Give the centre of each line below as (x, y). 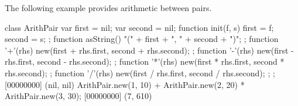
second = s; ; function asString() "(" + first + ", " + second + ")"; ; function (142, 39)
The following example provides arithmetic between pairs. (108, 8)
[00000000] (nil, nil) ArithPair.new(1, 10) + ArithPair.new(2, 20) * (125, 84)
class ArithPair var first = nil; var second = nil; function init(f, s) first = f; (139, 27)
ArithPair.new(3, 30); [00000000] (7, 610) (78, 96)
